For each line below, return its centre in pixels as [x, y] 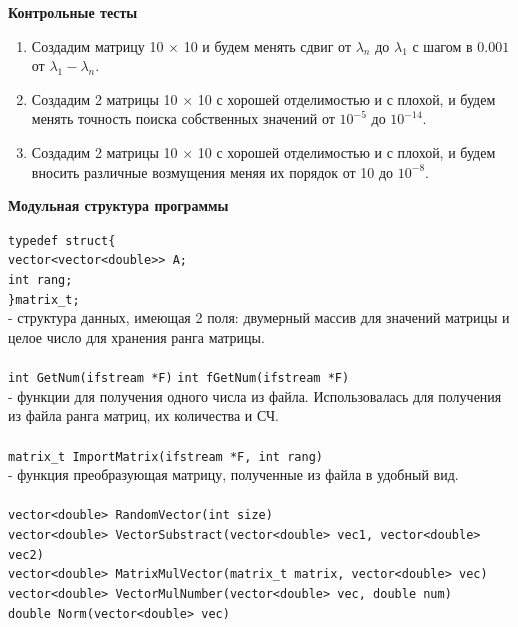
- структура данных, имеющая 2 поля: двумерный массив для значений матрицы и [259, 317]
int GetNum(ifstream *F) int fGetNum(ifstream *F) [179, 378]
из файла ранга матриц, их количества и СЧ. [144, 415]
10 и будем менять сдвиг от [267, 45]
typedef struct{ [62, 240]
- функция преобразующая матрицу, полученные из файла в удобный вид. [233, 474]
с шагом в [442, 45]
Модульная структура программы [118, 205]
